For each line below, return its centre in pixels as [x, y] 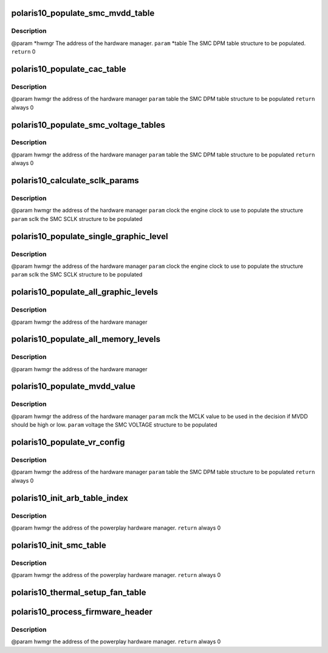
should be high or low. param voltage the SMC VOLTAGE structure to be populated [114, 425]
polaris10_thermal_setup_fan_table [79, 592]
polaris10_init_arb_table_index [70, 498]
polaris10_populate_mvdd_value [73, 386]
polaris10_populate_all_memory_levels [86, 339]
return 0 [23, 52]
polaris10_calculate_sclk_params [75, 180]
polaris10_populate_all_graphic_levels [85, 292]
